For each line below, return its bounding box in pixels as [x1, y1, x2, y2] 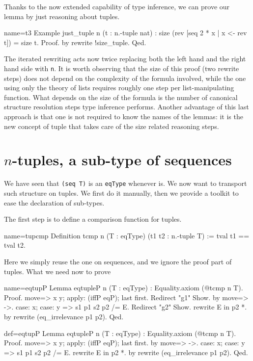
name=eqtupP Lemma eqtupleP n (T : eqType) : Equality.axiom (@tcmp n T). [4, 283, 243, 293]
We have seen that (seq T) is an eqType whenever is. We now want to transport [4, 178, 247, 188]
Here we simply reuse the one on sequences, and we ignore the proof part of [4, 256, 232, 266]
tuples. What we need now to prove [4, 266, 111, 276]
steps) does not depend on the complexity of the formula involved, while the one [4, 73, 246, 83]
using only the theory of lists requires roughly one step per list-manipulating [4, 82, 234, 93]
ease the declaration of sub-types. [4, 197, 105, 207]
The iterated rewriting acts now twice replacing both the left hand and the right [4, 53, 246, 64]
